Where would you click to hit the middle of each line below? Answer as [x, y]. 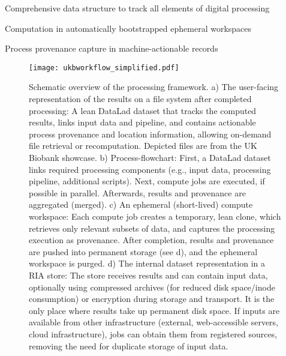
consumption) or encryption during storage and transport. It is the [152, 299]
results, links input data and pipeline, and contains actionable [142, 122]
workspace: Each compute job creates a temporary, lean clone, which [155, 216]
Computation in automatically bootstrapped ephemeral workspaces [128, 28]
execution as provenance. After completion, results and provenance [151, 240]
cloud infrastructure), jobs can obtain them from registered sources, [153, 333]
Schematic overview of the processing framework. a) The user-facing [154, 87]
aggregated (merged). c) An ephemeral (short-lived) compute [141, 204]
